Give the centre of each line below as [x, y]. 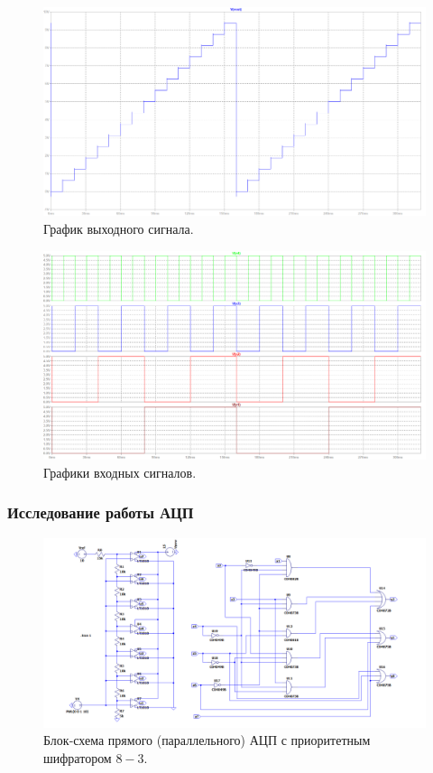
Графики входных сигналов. [120, 472]
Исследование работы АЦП [101, 512]
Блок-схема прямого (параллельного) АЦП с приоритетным [207, 740]
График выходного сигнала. [119, 229]
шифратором [78, 758]
